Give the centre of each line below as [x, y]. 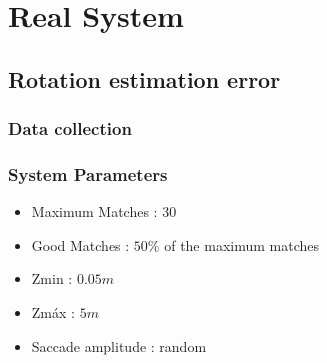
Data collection [70, 128]
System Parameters [88, 173]
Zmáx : [53, 312]
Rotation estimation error [144, 78]
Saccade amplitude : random [119, 345]
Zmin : [52, 278]
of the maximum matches [242, 244]
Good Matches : [80, 244]
